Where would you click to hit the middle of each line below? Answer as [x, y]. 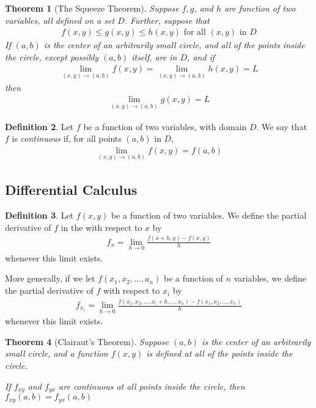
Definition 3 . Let [39, 215]
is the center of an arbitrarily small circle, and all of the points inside [174, 45]
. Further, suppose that [167, 20]
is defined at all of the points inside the [219, 353]
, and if [201, 56]
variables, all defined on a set [60, 20]
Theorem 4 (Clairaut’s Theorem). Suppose [87, 341]
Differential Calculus [71, 190]
